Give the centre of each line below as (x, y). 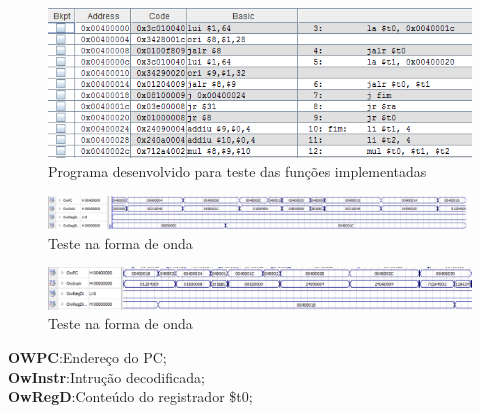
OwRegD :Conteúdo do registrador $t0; (130, 396)
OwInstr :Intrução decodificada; (106, 376)
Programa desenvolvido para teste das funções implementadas (237, 171)
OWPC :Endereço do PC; (87, 357)
